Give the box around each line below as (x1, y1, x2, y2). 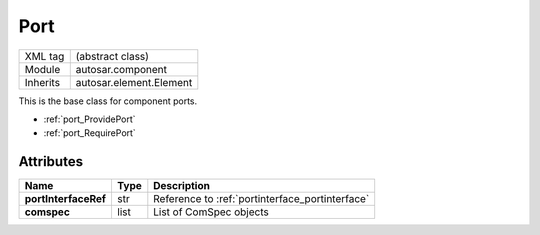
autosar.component (75, 62, 168, 76)
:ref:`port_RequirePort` (43, 127, 137, 139)
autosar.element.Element (75, 75, 193, 89)
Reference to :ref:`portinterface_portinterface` (153, 192, 370, 206)
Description (153, 179, 210, 193)
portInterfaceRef (24, 192, 107, 206)
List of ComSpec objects (153, 205, 269, 219)
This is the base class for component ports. (18, 95, 198, 107)
